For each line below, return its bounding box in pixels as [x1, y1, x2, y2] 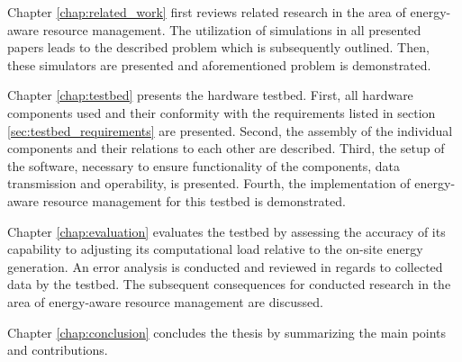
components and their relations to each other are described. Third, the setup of [7, 139, 445, 158]
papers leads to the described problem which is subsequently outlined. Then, [7, 38, 430, 57]
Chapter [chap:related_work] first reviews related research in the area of [7, 3, 406, 21]
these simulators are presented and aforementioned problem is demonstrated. [7, 55, 431, 74]
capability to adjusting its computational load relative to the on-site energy [7, 240, 423, 258]
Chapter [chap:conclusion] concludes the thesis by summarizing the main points [7, 322, 447, 341]
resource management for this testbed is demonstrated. [42, 191, 346, 210]
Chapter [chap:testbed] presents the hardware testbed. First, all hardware [7, 86, 413, 104]
